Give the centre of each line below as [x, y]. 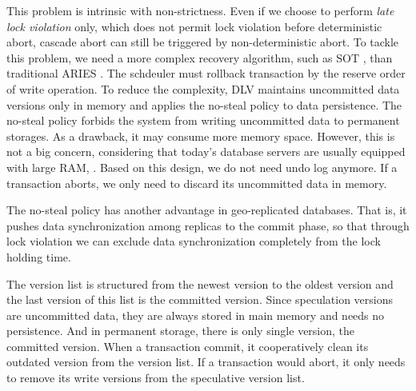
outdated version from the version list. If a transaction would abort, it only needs [206, 362]
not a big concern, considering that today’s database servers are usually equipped [206, 152]
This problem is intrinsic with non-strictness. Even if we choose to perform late [200, 10]
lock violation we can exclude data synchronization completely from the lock [194, 241]
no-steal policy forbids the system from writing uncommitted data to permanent [203, 120]
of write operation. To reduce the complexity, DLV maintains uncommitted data [203, 88]
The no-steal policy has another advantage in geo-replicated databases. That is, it [207, 210]
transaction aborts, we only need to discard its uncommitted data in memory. [197, 183]
